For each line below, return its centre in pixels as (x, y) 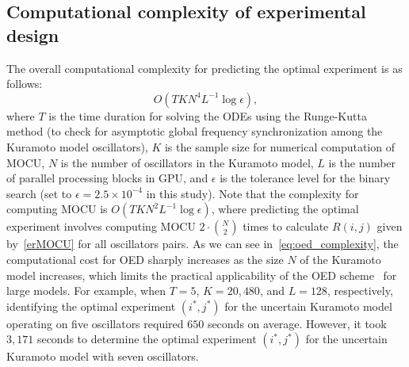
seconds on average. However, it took (297, 323)
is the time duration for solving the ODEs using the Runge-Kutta (208, 115)
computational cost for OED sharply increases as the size (145, 259)
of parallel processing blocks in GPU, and (107, 178)
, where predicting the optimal (285, 209)
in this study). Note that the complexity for (252, 193)
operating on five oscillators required (95, 323)
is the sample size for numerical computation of (279, 146)
